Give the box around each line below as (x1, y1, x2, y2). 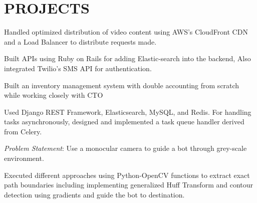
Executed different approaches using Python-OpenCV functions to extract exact (4, 169, 250, 180)
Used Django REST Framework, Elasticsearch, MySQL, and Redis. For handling (4, 106, 251, 117)
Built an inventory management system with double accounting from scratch (4, 80, 239, 90)
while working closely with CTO (4, 90, 103, 100)
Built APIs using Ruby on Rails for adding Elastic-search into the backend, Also (4, 53, 251, 64)
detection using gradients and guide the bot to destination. (4, 189, 185, 199)
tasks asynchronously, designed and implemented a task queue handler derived (4, 116, 244, 127)
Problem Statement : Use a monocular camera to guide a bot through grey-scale (4, 143, 247, 153)
